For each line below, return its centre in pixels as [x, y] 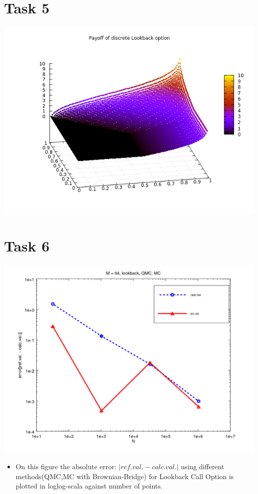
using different [202, 466]
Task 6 [27, 245]
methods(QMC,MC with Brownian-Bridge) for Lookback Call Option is [125, 476]
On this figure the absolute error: [66, 466]
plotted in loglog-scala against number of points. [89, 486]
